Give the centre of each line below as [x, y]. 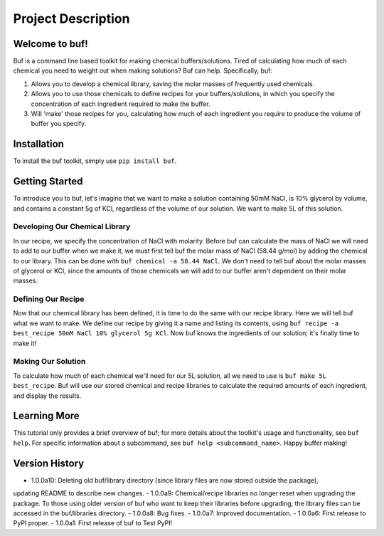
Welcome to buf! [50, 44]
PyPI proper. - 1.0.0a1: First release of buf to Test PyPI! [93, 523]
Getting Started [48, 182]
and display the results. [47, 396]
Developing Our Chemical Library [72, 226]
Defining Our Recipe [49, 299]
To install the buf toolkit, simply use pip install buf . [95, 161]
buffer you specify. [59, 124]
